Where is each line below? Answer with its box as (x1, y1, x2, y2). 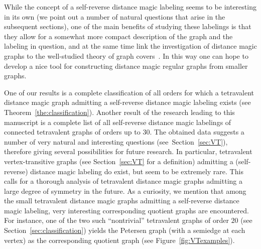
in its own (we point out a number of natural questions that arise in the (4, 11, 225, 22)
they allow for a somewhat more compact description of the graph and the (4, 31, 233, 41)
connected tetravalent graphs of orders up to (4, 127, 141, 137)
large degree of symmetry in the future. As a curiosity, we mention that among (4, 185, 246, 196)
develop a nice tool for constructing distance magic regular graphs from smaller (4, 60, 248, 71)
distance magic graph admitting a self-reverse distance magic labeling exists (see (4, 97, 251, 107)
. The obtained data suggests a (150, 127, 244, 137)
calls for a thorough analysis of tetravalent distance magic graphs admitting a (4, 176, 242, 186)
